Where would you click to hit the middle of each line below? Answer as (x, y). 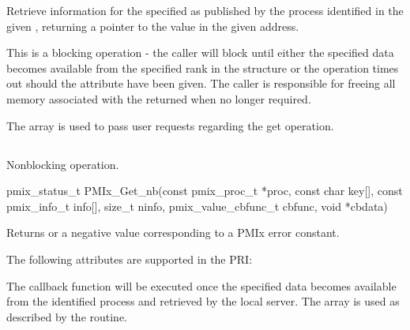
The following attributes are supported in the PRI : (130, 259)
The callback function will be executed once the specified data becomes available (201, 285)
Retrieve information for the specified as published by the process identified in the (205, 10)
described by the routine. (67, 316)
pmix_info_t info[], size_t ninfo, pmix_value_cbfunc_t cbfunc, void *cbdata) (197, 206)
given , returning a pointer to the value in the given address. (153, 26)
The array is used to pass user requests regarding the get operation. (170, 125)
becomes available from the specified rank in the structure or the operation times (203, 67)
